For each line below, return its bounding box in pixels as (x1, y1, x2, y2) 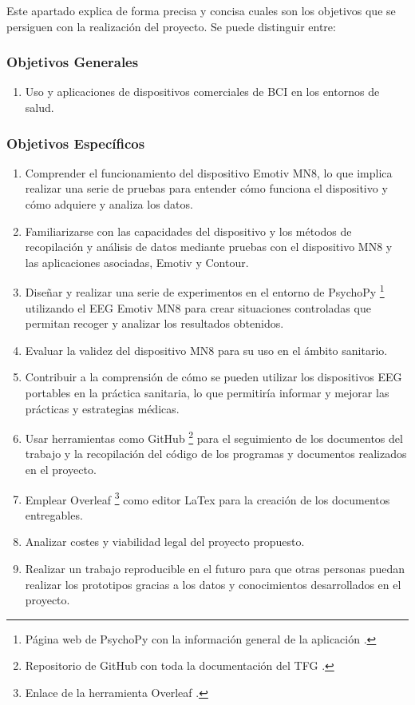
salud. (25, 99, 54, 115)
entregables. (25, 506, 83, 523)
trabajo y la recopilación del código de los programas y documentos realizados (25, 445, 407, 462)
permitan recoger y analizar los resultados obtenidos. (25, 315, 284, 332)
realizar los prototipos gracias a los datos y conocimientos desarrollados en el (25, 576, 401, 592)
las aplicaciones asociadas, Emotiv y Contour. (25, 253, 249, 270)
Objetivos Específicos (6, 133, 145, 153)
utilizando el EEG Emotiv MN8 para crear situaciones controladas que (25, 299, 371, 316)
